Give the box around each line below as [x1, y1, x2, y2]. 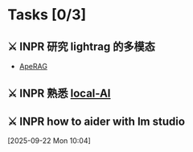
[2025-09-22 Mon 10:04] [7, 136, 92, 146]
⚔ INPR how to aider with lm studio [7, 114, 186, 128]
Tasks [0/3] [7, 6, 87, 24]
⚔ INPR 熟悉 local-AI [7, 87, 111, 101]
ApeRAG [18, 62, 47, 71]
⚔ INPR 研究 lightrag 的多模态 [7, 39, 156, 53]
